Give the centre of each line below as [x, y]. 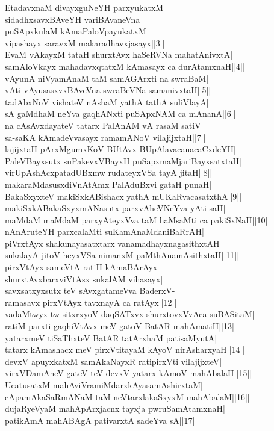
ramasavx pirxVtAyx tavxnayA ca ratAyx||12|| [91, 302]
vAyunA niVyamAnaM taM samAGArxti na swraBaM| [107, 78]
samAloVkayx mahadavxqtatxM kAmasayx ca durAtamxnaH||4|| [125, 66]
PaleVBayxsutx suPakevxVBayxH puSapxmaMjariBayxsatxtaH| [123, 160]
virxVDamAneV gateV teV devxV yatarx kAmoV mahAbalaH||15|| [129, 373]
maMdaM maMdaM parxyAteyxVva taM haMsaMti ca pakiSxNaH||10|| [138, 219]
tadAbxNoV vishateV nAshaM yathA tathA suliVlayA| [107, 101]
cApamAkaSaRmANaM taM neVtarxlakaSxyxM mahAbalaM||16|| [127, 396]
